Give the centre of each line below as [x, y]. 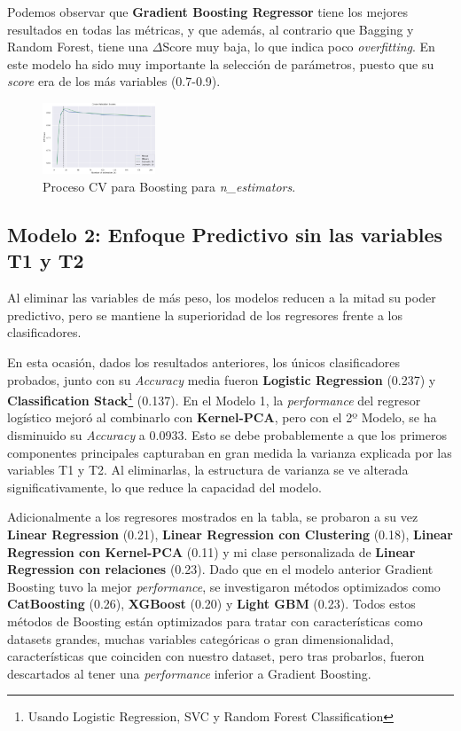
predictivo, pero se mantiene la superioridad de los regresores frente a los [205, 314]
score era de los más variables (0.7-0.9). [114, 81]
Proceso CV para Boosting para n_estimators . [169, 187]
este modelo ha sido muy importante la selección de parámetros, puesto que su [221, 63]
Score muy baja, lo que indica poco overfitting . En [299, 47]
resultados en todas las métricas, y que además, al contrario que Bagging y [211, 29]
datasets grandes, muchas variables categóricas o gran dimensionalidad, [200, 638]
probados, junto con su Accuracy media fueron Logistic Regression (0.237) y [222, 379]
